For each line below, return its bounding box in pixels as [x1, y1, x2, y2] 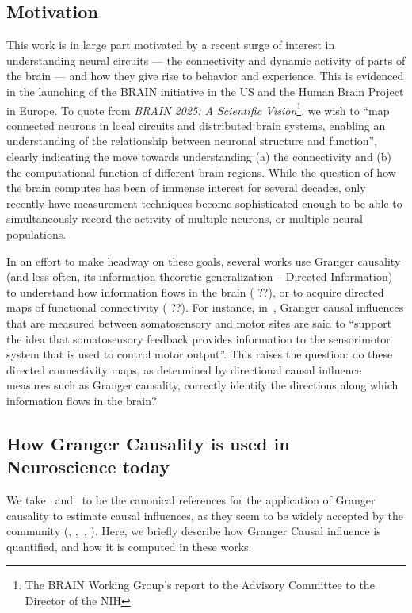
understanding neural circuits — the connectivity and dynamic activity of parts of [6, 52, 406, 68]
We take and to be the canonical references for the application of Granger [6, 492, 376, 508]
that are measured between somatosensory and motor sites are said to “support [6, 314, 392, 331]
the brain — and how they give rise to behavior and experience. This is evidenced [6, 67, 404, 84]
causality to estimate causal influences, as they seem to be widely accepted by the [6, 507, 403, 523]
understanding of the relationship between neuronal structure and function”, [6, 132, 377, 149]
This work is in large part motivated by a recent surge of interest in [6, 36, 335, 53]
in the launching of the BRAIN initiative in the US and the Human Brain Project [6, 82, 404, 99]
